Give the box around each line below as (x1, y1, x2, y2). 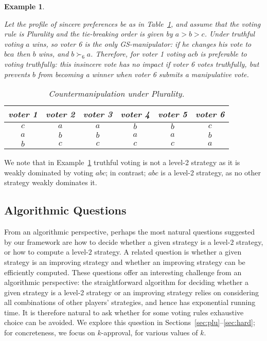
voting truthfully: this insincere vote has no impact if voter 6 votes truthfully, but (4, 58, 259, 69)
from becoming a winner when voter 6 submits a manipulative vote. (38, 68, 249, 79)
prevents (4, 68, 30, 79)
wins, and (38, 48, 69, 59)
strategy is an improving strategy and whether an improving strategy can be (4, 256, 245, 267)
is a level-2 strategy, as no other (161, 167, 261, 177)
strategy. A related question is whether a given (94, 246, 242, 257)
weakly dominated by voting (4, 167, 94, 177)
